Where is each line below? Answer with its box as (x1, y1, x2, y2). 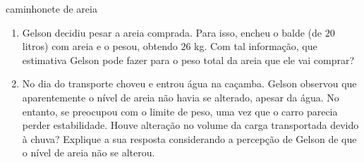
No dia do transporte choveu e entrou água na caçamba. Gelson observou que (22, 76, 357, 91)
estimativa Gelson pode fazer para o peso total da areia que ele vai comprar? (22, 52, 355, 67)
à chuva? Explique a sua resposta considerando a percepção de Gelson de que (22, 131, 357, 146)
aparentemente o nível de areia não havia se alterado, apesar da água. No (22, 89, 339, 104)
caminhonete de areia (6, 1, 97, 15)
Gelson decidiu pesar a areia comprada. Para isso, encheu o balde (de (22, 25, 322, 39)
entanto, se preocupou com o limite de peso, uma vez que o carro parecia (22, 104, 338, 118)
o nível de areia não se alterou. (22, 145, 155, 160)
